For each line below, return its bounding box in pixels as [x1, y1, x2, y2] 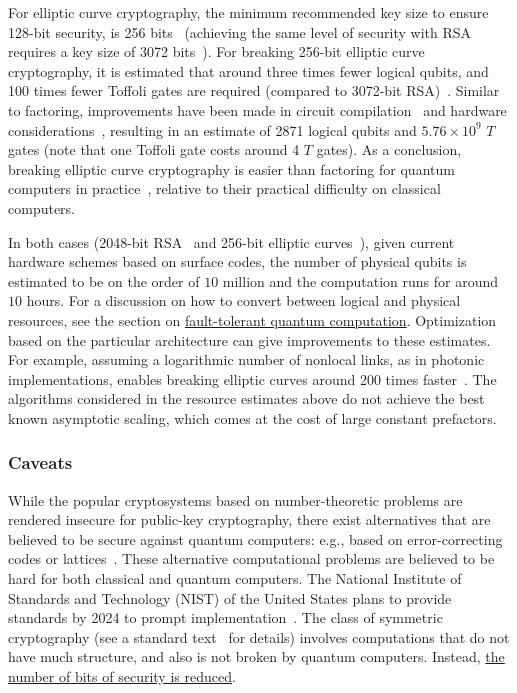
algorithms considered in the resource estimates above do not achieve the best [8, 388, 485, 409]
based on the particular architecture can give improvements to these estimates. [8, 329, 491, 350]
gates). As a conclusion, [316, 139, 462, 160]
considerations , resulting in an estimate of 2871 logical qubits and [8, 119, 417, 140]
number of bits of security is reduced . [8, 666, 236, 687]
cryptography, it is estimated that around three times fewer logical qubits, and [8, 60, 489, 81]
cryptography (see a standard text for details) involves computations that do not [8, 626, 510, 647]
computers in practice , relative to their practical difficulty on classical [8, 178, 441, 199]
